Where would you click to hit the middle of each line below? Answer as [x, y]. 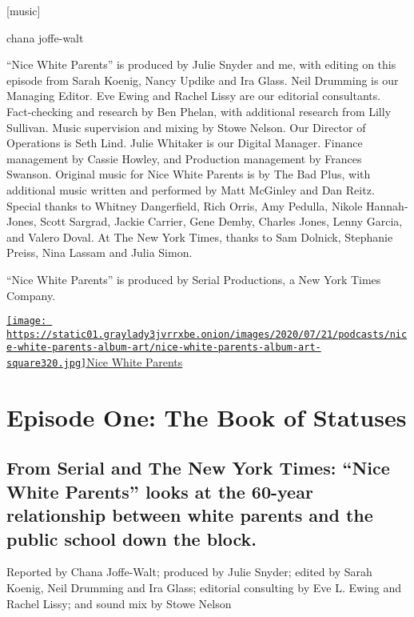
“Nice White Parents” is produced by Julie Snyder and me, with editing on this [201, 64]
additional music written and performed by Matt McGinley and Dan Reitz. [191, 189]
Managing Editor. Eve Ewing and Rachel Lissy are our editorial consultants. [194, 96]
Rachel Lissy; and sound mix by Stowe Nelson [119, 603]
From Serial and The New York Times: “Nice [198, 468]
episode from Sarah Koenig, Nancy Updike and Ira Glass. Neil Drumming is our [203, 80]
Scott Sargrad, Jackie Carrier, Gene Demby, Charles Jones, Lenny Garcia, [221, 221]
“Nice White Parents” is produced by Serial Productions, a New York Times [194, 279]
